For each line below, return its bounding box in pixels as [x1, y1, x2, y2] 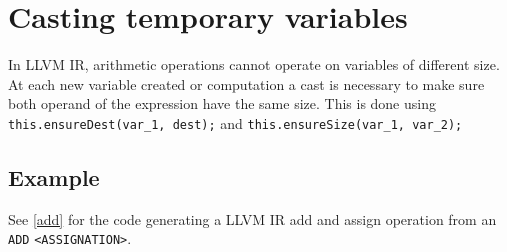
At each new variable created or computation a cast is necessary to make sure [8, 73, 485, 94]
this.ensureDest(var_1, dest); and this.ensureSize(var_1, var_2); [8, 112, 463, 133]
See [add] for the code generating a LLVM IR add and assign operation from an [8, 208, 497, 229]
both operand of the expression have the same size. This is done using [8, 93, 436, 114]
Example [8, 161, 100, 192]
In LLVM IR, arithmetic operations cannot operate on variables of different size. [8, 54, 500, 75]
